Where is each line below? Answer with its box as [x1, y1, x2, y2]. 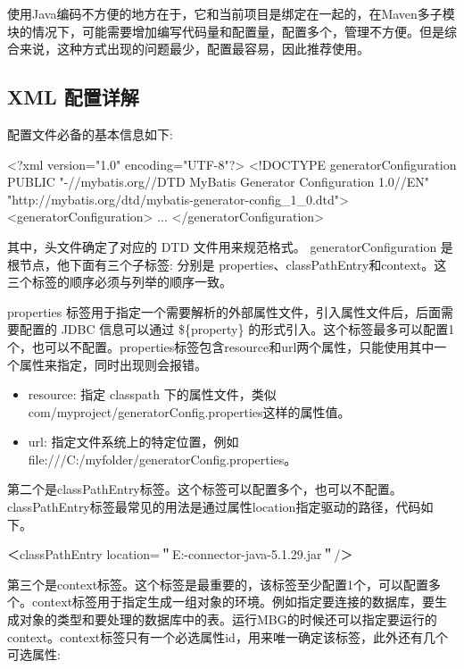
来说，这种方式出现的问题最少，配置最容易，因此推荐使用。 [19, 39, 369, 58]
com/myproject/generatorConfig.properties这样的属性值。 [28, 402, 351, 421]
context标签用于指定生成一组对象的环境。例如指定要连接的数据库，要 [31, 592, 435, 611]
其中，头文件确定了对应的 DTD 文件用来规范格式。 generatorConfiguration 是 [7, 237, 453, 255]
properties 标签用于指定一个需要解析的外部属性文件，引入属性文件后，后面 [7, 302, 441, 321]
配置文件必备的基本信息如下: [7, 124, 173, 143]
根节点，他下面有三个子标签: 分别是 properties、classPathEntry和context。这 [7, 255, 447, 273]
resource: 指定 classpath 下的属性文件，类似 [28, 385, 277, 404]
